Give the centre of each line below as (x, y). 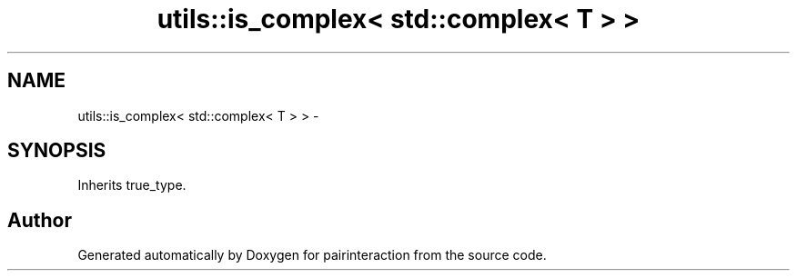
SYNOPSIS (57, 151)
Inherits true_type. (132, 185)
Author (40, 220)
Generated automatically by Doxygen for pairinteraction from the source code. (312, 255)
